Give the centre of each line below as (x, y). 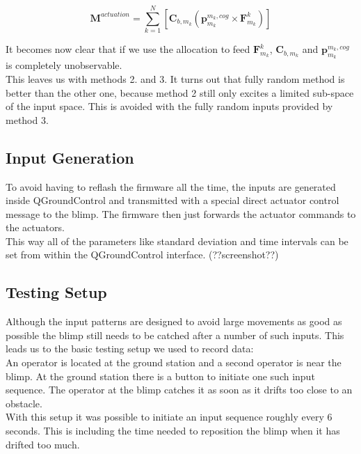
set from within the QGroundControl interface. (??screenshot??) (142, 255)
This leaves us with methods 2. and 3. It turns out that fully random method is (175, 78)
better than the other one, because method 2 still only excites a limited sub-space (180, 92)
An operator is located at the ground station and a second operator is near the (174, 362)
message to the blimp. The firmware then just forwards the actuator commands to (181, 213)
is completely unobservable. (64, 65)
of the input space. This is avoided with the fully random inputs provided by (169, 106)
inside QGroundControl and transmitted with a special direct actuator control (173, 200)
